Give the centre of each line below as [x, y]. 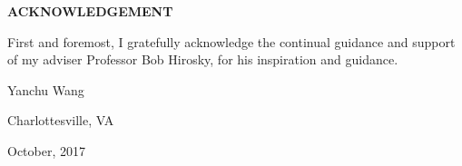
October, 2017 [46, 150]
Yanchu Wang [46, 89]
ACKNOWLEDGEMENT [90, 11]
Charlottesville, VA [61, 120]
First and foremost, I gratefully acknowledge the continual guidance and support [231, 41]
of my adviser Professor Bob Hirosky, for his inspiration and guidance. [203, 59]
